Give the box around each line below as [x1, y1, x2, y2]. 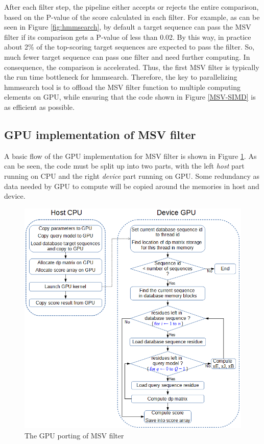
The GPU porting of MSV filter [25, 430, 124, 440]
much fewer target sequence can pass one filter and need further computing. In [4, 51, 250, 62]
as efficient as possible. [4, 101, 75, 112]
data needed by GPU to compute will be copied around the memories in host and [4, 180, 259, 191]
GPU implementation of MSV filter [4, 126, 196, 142]
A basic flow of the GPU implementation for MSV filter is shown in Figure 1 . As [4, 150, 257, 161]
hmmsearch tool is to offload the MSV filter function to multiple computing [4, 81, 241, 92]
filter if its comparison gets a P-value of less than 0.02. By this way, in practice [4, 31, 251, 42]
